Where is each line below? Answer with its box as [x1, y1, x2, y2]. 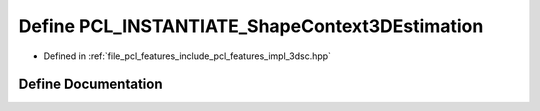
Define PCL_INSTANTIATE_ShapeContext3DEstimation [18, 15, 484, 37]
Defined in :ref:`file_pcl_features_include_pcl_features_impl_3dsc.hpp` [43, 50, 332, 62]
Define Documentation [18, 76, 163, 93]
